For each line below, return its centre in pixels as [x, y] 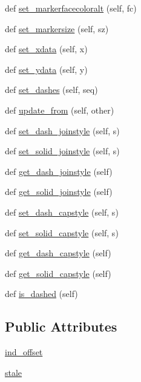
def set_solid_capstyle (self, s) [62, 232]
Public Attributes [61, 326]
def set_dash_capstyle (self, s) [62, 212]
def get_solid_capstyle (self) [58, 273]
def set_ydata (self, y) [46, 69]
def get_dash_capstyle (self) [58, 253]
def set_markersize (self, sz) [57, 28]
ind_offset [24, 352]
